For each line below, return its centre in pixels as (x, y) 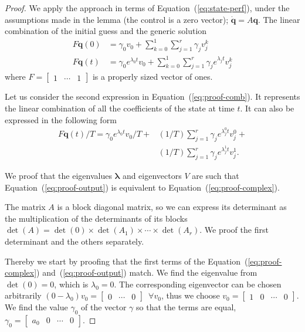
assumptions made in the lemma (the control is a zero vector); (117, 19)
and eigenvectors (152, 175)
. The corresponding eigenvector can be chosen (198, 284)
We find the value (36, 307)
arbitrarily (23, 295)
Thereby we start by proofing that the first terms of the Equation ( (126, 261)
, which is (71, 284)
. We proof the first (234, 230)
